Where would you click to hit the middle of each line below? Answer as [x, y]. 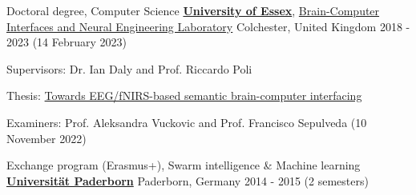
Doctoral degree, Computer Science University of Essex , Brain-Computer [193, 10]
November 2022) [46, 138]
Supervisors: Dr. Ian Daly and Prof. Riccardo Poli [129, 68]
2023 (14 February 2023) [67, 42]
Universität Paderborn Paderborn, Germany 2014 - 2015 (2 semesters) [188, 180]
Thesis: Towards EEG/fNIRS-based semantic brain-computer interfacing [184, 96]
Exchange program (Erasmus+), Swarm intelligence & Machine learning [184, 165]
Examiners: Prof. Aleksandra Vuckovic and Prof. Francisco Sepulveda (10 [187, 122]
